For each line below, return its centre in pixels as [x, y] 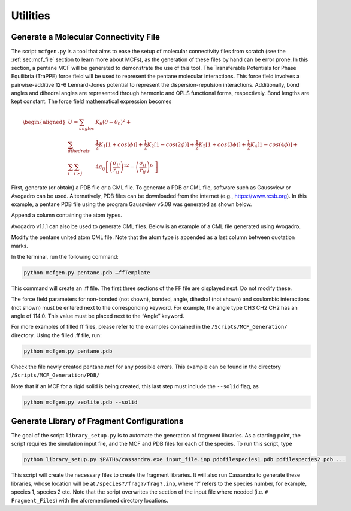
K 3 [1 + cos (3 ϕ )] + [223, 145]
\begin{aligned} [44, 122]
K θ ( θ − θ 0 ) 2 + [113, 122]
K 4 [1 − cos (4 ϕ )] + [274, 145]
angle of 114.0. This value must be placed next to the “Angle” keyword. [98, 316]
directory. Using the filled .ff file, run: [56, 335]
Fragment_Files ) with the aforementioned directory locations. [90, 500]
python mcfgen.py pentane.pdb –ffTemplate [87, 272]
